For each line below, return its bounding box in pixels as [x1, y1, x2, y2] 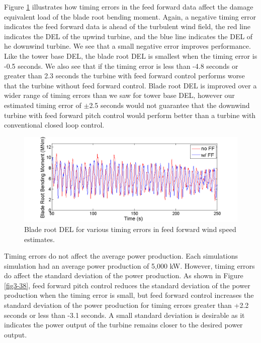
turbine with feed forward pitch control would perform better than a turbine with [4, 109, 256, 120]
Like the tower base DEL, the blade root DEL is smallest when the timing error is [4, 50, 257, 61]
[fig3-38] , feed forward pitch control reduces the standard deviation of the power [4, 280, 250, 290]
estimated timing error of [4, 99, 81, 110]
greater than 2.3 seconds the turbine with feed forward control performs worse [4, 70, 245, 81]
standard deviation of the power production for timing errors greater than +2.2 [4, 300, 249, 310]
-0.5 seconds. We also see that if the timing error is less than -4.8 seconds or [4, 60, 238, 71]
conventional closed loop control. [4, 120, 105, 130]
